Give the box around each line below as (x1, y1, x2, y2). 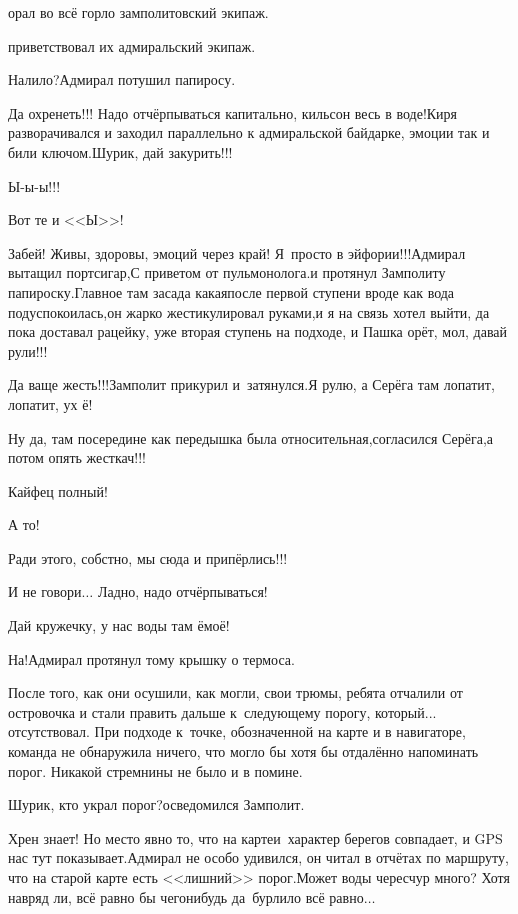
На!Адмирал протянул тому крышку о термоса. (8, 648, 295, 669)
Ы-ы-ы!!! (8, 175, 61, 196)
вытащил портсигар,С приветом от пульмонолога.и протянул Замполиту (8, 262, 446, 283)
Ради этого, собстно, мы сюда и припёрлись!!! (8, 547, 288, 568)
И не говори (8, 581, 82, 602)
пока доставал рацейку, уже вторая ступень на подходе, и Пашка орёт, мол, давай (8, 321, 508, 342)
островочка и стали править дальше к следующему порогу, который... (8, 701, 437, 722)
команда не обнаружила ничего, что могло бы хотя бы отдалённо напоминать (8, 741, 479, 762)
